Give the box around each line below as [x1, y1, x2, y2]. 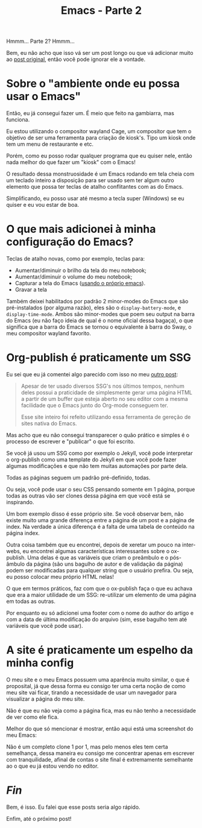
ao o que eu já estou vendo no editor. [6, 762, 99, 770]
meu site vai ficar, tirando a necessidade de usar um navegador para [6, 689, 177, 696]
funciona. [6, 116, 30, 124]
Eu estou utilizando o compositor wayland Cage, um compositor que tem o [6, 128, 192, 135]
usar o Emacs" [6, 90, 81, 103]
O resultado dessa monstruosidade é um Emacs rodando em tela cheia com [6, 170, 195, 178]
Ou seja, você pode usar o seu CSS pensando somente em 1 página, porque [6, 486, 195, 493]
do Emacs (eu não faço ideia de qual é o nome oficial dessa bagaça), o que [6, 317, 194, 324]
